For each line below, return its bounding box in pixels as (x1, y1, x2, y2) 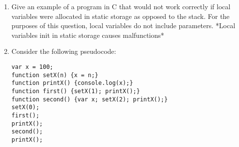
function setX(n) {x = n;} (11, 71, 98, 79)
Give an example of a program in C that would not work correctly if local (11, 1, 231, 11)
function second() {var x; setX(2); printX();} (11, 96, 168, 103)
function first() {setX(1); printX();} (11, 87, 140, 95)
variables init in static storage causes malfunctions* (11, 30, 164, 40)
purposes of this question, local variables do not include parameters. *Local (11, 20, 236, 31)
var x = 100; (11, 63, 53, 70)
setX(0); (11, 104, 40, 111)
